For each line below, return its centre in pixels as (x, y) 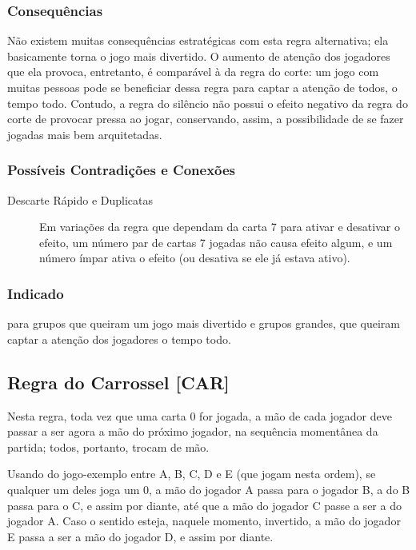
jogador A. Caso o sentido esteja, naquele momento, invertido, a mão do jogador (204, 521)
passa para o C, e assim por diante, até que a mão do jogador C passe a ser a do (204, 505)
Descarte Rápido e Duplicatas (80, 199)
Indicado (36, 293)
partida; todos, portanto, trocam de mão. (108, 446)
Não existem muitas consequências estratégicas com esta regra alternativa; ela (198, 40)
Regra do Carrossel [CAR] (118, 382)
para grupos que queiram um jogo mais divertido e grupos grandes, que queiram (204, 323)
